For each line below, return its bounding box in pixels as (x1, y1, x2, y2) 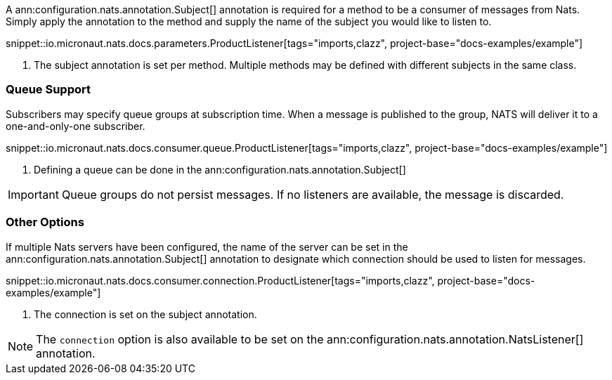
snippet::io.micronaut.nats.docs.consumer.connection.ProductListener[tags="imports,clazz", (6, 274, 435, 287)
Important (8, 187, 59, 202)
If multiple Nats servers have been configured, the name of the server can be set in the (6, 240, 408, 253)
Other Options (6, 215, 84, 230)
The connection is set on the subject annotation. (34, 308, 257, 320)
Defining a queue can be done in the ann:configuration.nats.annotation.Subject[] (34, 163, 406, 176)
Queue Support (6, 82, 91, 97)
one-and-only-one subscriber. (6, 119, 145, 132)
